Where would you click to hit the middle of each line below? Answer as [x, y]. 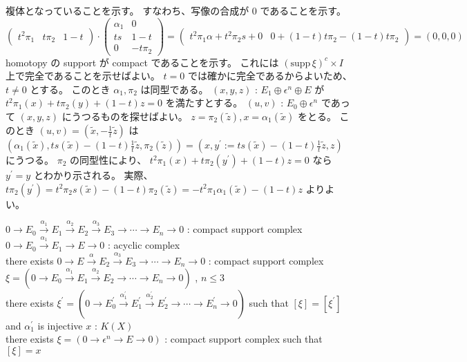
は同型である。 [174, 89]
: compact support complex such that [244, 339]
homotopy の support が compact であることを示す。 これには [142, 62]
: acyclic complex [144, 245]
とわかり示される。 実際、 [93, 175]
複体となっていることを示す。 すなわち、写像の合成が [127, 10]
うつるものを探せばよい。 [130, 116]
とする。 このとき [70, 89]
